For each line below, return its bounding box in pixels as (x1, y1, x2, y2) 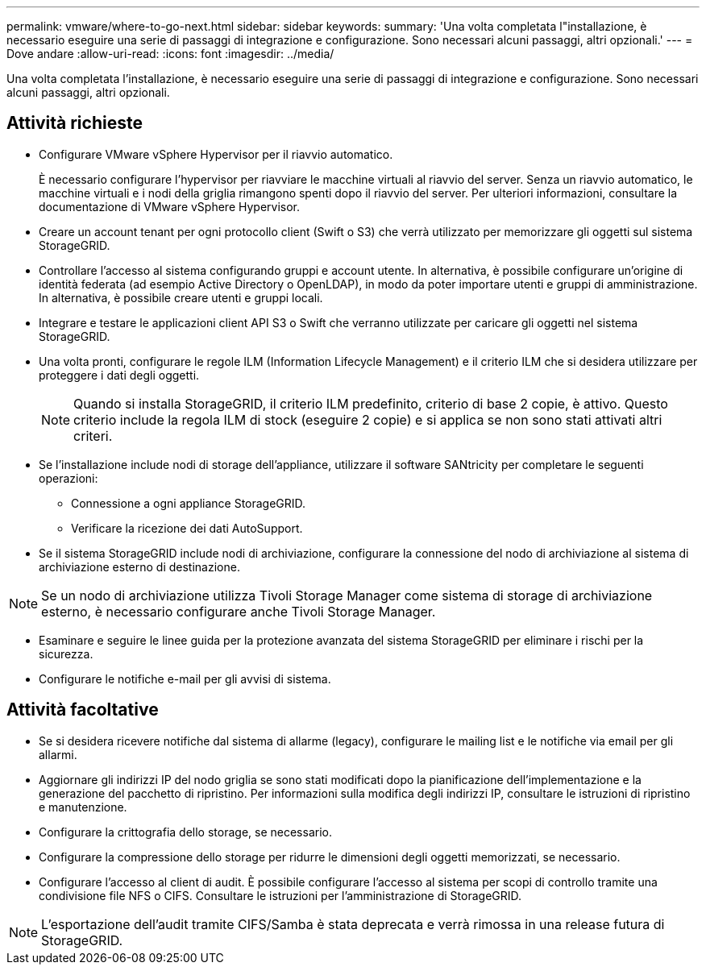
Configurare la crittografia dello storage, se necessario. (39, 824, 332, 839)
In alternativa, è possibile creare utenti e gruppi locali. (39, 290, 323, 305)
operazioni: (39, 471, 98, 485)
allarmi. (39, 747, 77, 761)
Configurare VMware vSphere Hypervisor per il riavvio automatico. (39, 147, 393, 161)
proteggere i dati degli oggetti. (39, 367, 200, 382)
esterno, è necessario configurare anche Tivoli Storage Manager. (41, 603, 436, 620)
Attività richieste (6, 113, 143, 134)
